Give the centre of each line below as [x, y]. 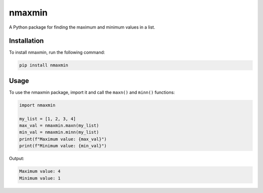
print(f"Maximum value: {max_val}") [63, 139]
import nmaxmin [37, 105]
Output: [17, 159]
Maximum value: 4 [40, 171]
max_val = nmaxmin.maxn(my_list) [59, 126]
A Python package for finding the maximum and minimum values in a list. [82, 27]
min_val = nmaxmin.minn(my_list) [59, 132]
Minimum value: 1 [40, 178]
